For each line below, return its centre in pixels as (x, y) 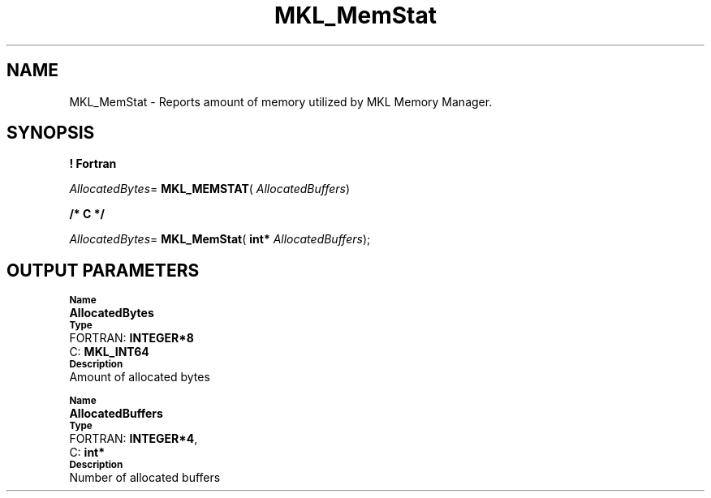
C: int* (87, 453)
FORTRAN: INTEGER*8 (131, 338)
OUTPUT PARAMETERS (103, 270)
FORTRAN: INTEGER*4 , (134, 439)
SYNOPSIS (51, 133)
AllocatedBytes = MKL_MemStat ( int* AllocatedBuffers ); (220, 239)
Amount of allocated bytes (140, 377)
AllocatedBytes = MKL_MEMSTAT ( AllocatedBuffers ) (210, 189)
